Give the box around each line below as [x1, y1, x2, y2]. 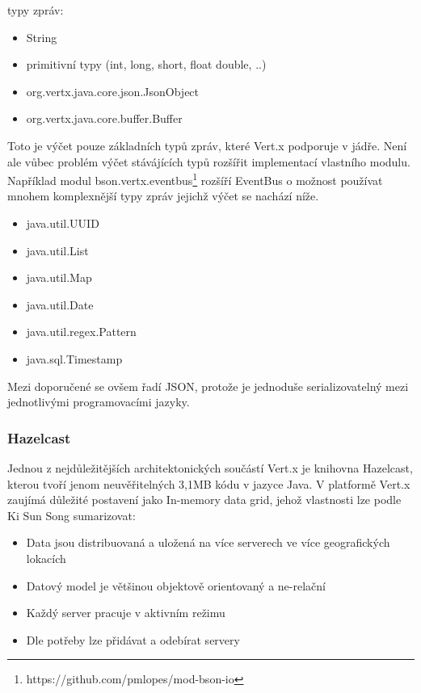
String [26, 28, 57, 45]
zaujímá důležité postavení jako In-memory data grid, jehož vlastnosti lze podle [7, 491, 402, 508]
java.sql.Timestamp [26, 350, 123, 367]
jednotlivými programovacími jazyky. [7, 393, 190, 410]
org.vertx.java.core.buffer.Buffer [26, 110, 183, 127]
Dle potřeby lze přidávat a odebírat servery [26, 631, 240, 648]
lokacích [26, 549, 66, 566]
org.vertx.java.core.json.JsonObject [26, 82, 200, 99]
